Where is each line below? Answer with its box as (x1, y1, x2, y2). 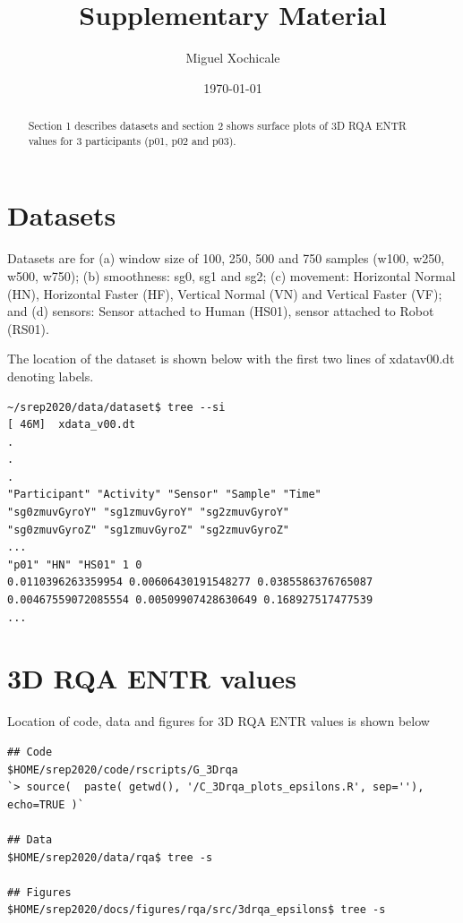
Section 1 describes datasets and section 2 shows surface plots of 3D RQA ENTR (28, 118, 407, 133)
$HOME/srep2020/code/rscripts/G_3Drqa (7, 763, 238, 776)
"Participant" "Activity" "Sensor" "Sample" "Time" (7, 488, 322, 501)
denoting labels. (7, 366, 94, 385)
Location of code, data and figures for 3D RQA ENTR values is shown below (7, 712, 430, 731)
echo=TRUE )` (7, 798, 84, 811)
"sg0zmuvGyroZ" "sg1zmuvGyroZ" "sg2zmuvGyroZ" (7, 523, 289, 536)
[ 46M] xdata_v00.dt (7, 418, 136, 432)
